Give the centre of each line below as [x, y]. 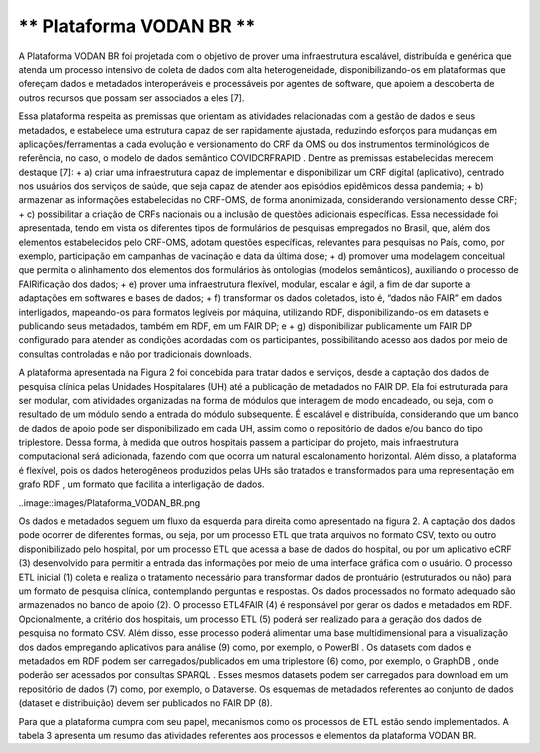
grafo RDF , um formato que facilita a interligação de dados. [141, 484]
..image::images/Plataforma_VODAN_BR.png [109, 502]
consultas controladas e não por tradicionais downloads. [135, 354]
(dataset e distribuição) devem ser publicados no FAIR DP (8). [145, 703]
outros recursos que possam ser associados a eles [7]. [131, 97]
